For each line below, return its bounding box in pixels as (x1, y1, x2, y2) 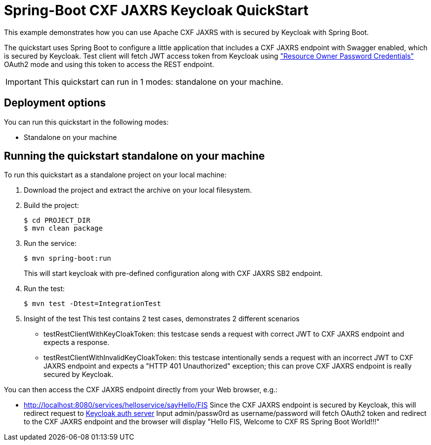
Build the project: (24, 201, 79, 210)
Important (5, 76, 41, 87)
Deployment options (4, 97, 106, 109)
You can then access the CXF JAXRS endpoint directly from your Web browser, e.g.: (4, 385, 278, 394)
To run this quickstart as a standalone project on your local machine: (4, 171, 227, 179)
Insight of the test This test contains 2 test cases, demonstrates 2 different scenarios (24, 314, 300, 323)
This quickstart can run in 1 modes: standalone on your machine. (43, 76, 283, 87)
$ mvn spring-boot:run (24, 254, 112, 263)
